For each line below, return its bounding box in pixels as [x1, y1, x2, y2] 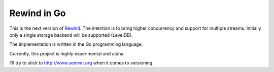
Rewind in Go [9, 8, 66, 19]
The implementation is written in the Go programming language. [9, 41, 143, 47]
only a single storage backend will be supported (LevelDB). [9, 32, 133, 38]
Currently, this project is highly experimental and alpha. [9, 50, 125, 56]
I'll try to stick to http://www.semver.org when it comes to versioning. [9, 60, 154, 66]
